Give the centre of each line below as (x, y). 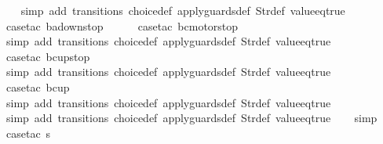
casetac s (28, 133)
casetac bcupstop (48, 56)
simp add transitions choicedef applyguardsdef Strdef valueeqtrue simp (191, 118)
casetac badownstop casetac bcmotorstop (122, 25)
